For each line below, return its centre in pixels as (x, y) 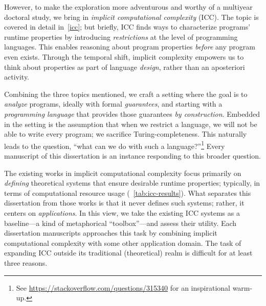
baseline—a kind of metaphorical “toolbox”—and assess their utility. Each (120, 223)
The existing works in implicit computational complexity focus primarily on (123, 173)
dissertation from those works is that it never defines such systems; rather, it (124, 203)
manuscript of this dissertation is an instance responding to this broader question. (132, 155)
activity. (17, 77)
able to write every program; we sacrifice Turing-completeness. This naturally (126, 134)
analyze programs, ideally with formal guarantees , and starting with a (113, 104)
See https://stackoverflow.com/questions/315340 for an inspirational (123, 287)
